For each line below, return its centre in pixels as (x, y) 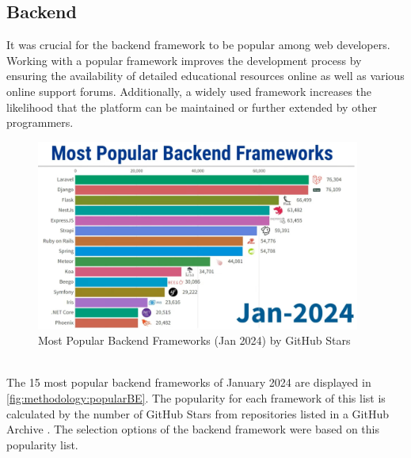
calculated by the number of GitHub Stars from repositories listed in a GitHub (198, 413)
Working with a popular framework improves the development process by (184, 60)
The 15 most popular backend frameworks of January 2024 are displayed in (189, 382)
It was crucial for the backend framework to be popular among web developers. (198, 45)
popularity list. (42, 444)
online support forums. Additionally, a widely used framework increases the (189, 91)
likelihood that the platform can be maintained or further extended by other (192, 107)
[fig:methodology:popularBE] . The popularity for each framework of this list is (196, 397)
